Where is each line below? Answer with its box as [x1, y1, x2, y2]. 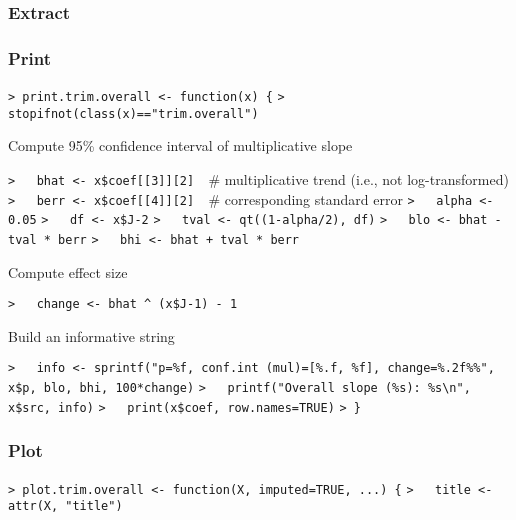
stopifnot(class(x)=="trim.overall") [8, 106, 259, 121]
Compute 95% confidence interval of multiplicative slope [8, 135, 353, 156]
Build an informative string [8, 325, 175, 346]
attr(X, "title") [8, 499, 123, 514]
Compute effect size [8, 261, 128, 282]
